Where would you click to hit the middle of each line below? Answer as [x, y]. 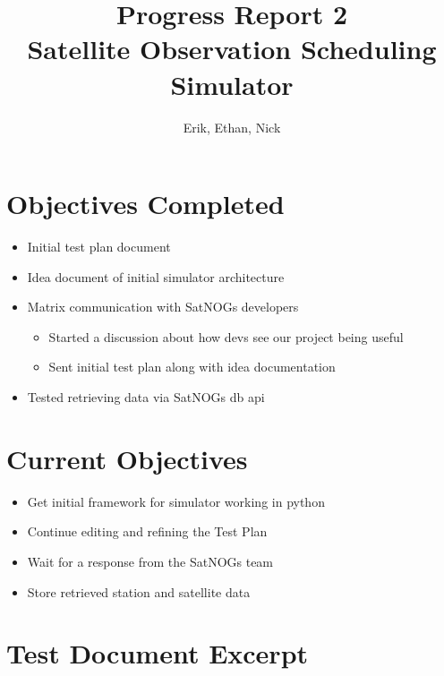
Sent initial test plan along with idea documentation [192, 367]
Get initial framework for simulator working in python [176, 501]
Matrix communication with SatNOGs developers [163, 307]
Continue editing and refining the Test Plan [147, 531]
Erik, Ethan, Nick [232, 127]
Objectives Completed [145, 204]
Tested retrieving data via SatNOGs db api [146, 397]
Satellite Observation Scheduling [232, 49]
